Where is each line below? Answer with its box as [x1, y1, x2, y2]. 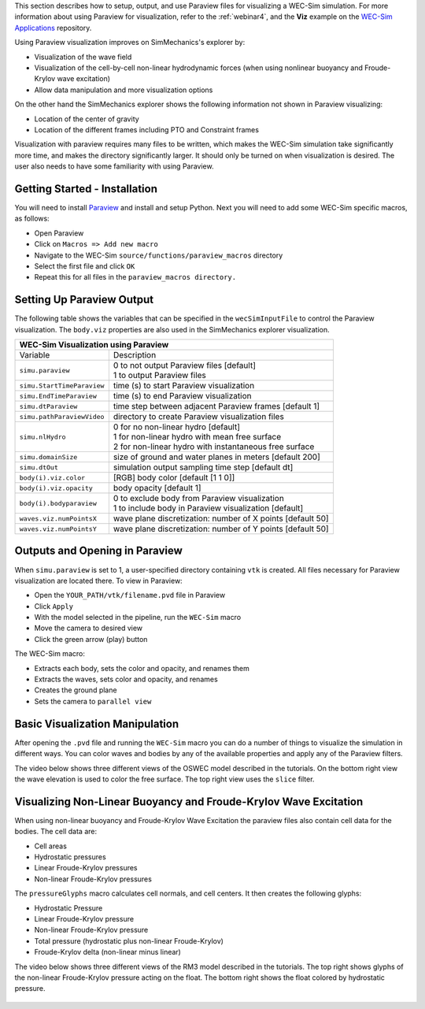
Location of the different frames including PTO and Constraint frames [34, 124, 260, 134]
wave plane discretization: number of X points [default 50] [113, 513, 330, 524]
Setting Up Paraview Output [14, 293, 153, 306]
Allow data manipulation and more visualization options [34, 85, 213, 95]
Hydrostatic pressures [34, 851, 106, 862]
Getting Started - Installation [14, 182, 157, 195]
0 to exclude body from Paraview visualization [113, 493, 285, 504]
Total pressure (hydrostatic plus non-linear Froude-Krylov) [34, 936, 224, 945]
